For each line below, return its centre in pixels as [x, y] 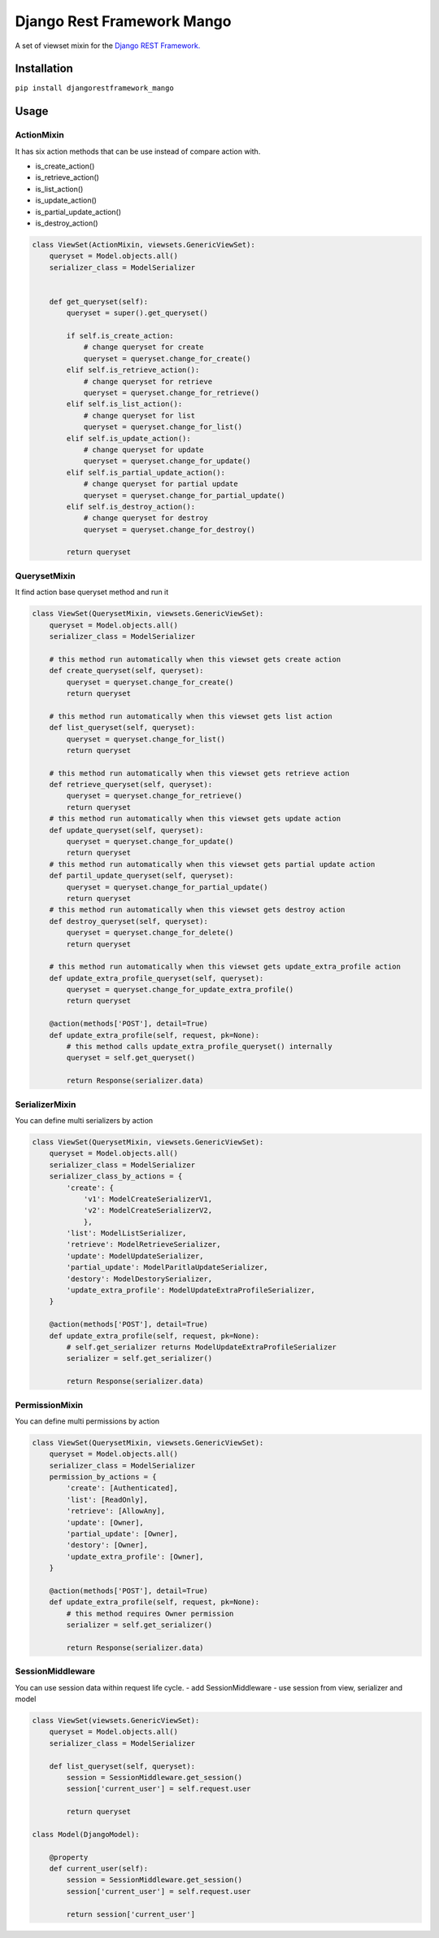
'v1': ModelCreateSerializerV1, [148, 1199]
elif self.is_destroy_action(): [130, 506]
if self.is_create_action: [120, 336]
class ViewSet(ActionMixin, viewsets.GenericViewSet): [143, 245]
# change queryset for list [139, 416]
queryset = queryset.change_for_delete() [150, 933]
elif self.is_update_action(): [128, 438]
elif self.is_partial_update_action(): [146, 472]
